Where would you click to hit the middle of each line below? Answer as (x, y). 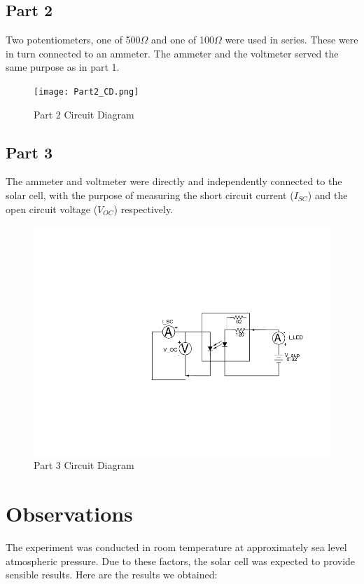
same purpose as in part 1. (63, 67)
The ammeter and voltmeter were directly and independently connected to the (174, 181)
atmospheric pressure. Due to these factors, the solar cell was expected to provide (181, 561)
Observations (69, 514)
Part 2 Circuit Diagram (84, 114)
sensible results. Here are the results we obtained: (112, 575)
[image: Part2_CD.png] (86, 91)
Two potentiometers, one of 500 (73, 40)
